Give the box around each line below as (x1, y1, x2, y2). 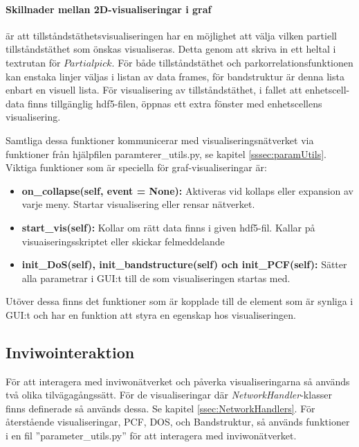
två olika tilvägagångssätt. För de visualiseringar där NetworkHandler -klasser (6, 387, 332, 402)
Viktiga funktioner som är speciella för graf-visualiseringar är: (6, 160, 267, 175)
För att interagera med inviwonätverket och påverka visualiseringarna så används (6, 374, 350, 388)
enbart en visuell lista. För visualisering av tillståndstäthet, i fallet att (6, 82, 302, 97)
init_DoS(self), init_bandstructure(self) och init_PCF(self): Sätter (21, 257, 347, 272)
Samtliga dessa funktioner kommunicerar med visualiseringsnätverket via (6, 132, 314, 147)
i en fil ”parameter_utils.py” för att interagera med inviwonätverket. (6, 428, 297, 443)
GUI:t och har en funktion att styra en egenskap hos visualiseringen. (6, 307, 296, 322)
